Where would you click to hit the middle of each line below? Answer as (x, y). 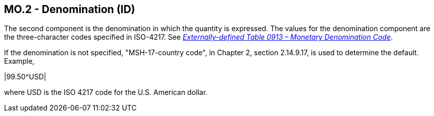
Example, (19, 61)
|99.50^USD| (25, 77)
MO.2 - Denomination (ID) (70, 9)
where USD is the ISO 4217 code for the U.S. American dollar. (106, 92)
